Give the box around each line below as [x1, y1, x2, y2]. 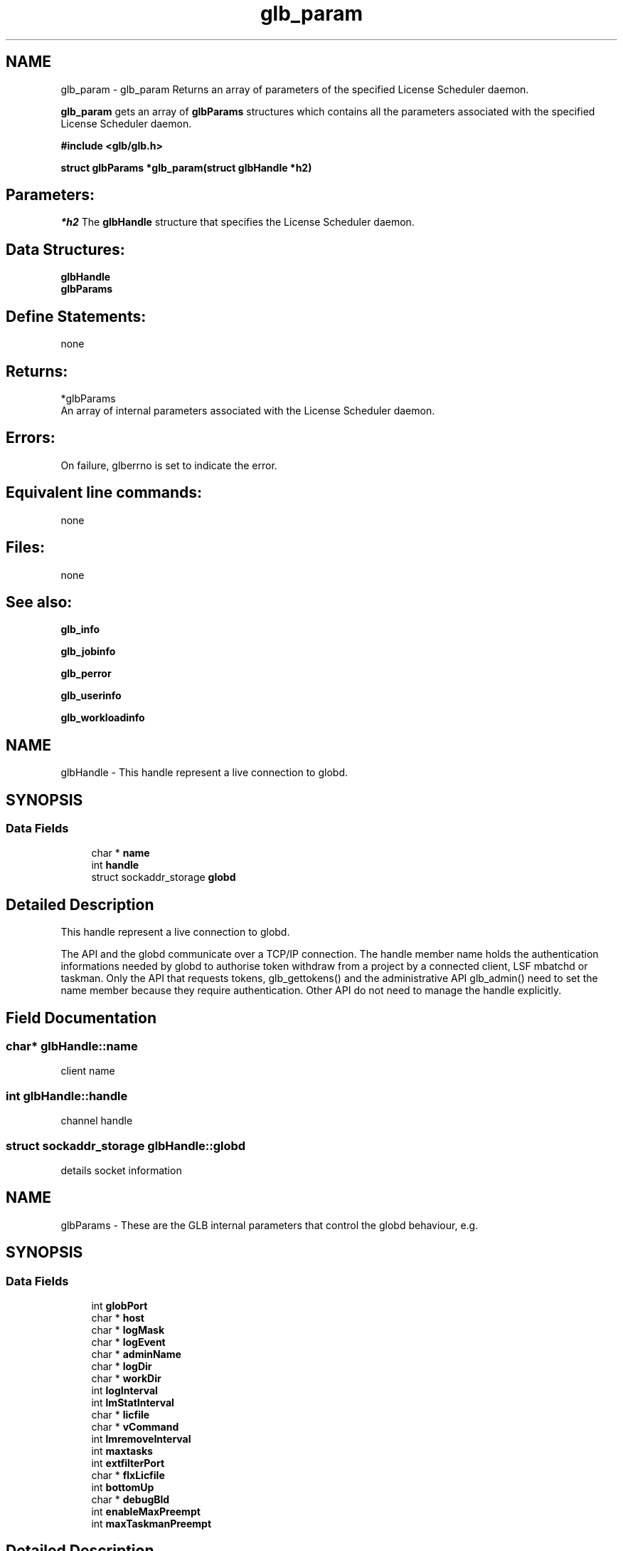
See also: [6, 592, 73, 611]
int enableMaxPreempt [91, 1505, 201, 1518]
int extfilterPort [91, 1457, 165, 1470]
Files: [6, 538, 45, 557]
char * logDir [91, 1360, 152, 1373]
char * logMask [91, 1324, 165, 1337]
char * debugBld [91, 1493, 170, 1506]
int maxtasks [91, 1445, 153, 1458]
